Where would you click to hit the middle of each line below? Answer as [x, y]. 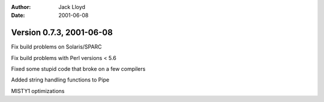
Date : [18, 16]
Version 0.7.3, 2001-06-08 [62, 33]
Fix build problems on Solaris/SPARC [56, 47]
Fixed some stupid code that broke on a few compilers [78, 69]
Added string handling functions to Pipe [60, 80]
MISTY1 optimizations [38, 91]
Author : [21, 7]
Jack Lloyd [72, 7]
